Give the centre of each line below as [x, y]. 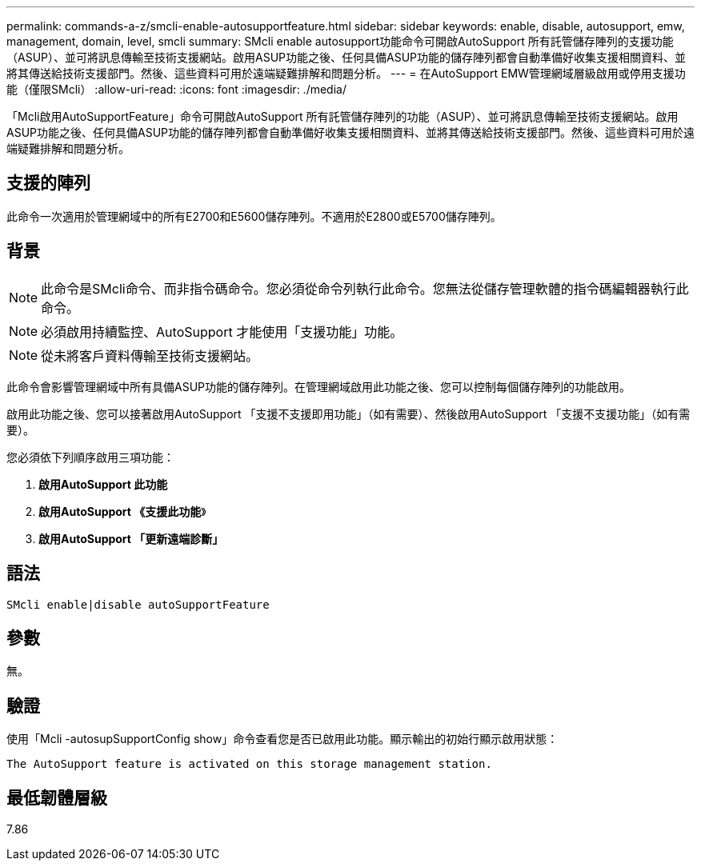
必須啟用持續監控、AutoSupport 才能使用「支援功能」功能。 [222, 332]
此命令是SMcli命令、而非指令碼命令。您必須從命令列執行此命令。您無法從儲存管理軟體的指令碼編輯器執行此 [365, 288]
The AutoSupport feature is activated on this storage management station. [249, 764]
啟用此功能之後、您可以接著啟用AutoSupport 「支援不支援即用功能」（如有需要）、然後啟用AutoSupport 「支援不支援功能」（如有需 [348, 414]
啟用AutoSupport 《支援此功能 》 [122, 511]
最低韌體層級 [57, 797]
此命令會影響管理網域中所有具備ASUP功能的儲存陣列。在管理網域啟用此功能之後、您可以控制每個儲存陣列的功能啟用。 [318, 386]
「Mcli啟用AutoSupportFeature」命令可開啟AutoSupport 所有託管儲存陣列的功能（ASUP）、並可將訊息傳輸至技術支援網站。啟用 [342, 116]
